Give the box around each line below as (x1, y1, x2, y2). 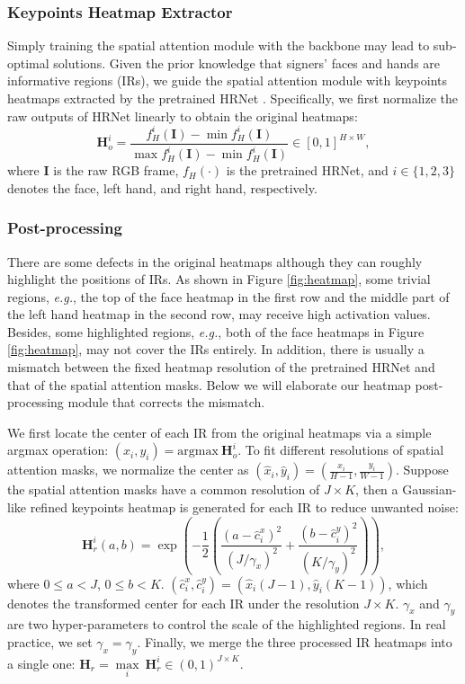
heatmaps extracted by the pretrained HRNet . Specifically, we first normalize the (7, 89, 459, 107)
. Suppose (395, 460, 449, 479)
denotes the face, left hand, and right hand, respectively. (7, 178, 317, 197)
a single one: (7, 653, 76, 672)
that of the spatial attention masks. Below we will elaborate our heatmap (7, 375, 411, 394)
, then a (355, 480, 398, 499)
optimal (7, 53, 49, 72)
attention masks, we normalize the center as (7, 460, 249, 479)
